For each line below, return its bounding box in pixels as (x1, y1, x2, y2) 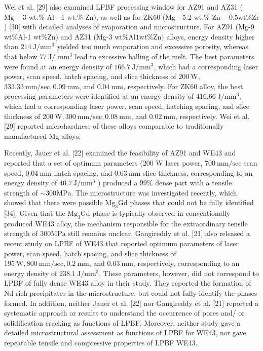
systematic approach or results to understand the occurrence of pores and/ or (4, 307, 245, 318)
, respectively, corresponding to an (133, 258, 240, 268)
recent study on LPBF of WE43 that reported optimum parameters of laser (4, 238, 239, 249)
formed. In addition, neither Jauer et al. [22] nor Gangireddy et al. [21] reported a (4, 297, 259, 308)
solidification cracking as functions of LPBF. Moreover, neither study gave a (4, 317, 241, 328)
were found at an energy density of (4, 61, 112, 71)
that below (4, 51, 37, 61)
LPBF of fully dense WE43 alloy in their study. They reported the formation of (4, 278, 251, 288)
